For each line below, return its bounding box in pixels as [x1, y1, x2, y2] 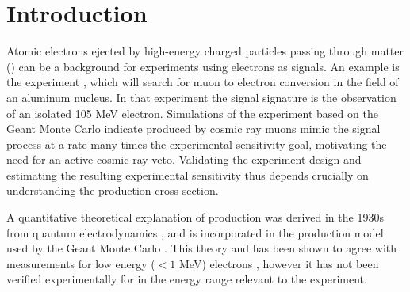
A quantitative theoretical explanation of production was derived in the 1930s [6, 209, 384, 226]
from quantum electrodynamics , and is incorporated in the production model [6, 224, 384, 241]
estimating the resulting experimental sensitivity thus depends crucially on [6, 166, 369, 183]
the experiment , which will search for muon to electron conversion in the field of [6, 74, 399, 90]
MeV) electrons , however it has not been [179, 255, 379, 271]
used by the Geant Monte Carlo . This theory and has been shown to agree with [6, 240, 397, 256]
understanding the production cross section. [6, 182, 219, 199]
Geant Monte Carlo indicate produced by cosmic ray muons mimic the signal [6, 120, 381, 137]
